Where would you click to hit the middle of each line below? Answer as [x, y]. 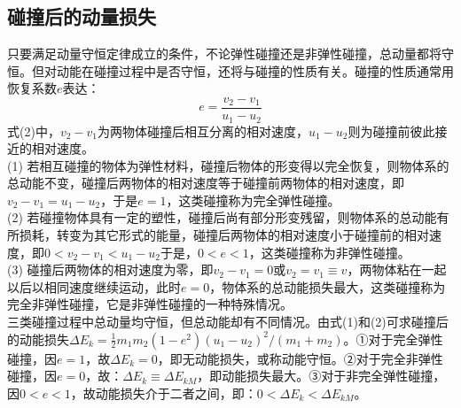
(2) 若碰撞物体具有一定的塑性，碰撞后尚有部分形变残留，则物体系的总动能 [222, 217]
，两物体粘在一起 [397, 269]
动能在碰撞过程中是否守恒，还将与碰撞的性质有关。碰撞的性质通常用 [255, 70]
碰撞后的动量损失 [82, 16]
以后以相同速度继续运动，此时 [94, 286]
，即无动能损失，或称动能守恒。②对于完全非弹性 [300, 358]
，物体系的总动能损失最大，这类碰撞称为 [328, 286]
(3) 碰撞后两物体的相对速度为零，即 [110, 269]
